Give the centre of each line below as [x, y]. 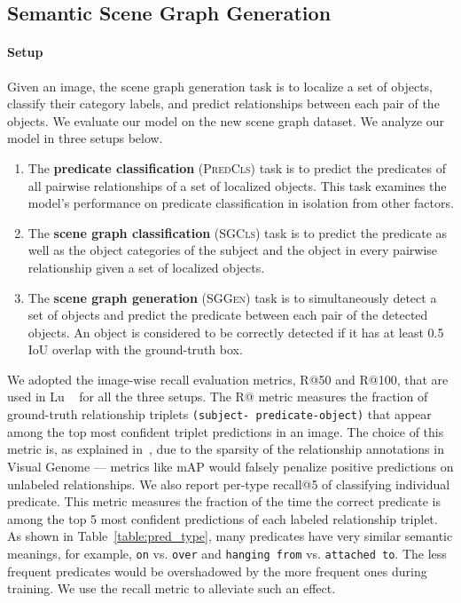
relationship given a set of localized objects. [146, 267]
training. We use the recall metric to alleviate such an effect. [172, 588]
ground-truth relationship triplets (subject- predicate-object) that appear [219, 414]
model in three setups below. [85, 138]
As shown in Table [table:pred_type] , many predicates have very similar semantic [230, 536]
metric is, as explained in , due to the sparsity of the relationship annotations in [226, 449]
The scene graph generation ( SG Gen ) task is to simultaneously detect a [232, 297]
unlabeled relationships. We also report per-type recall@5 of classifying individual [229, 484]
